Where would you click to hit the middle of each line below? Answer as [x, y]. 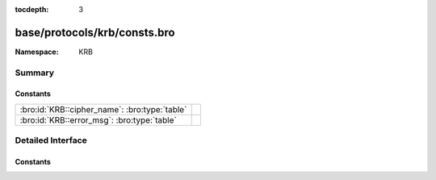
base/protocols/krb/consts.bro [95, 32]
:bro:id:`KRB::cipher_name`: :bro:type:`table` [103, 109]
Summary [35, 73]
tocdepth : [32, 9]
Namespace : [37, 52]
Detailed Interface [51, 140]
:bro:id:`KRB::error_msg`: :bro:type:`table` [98, 119]
